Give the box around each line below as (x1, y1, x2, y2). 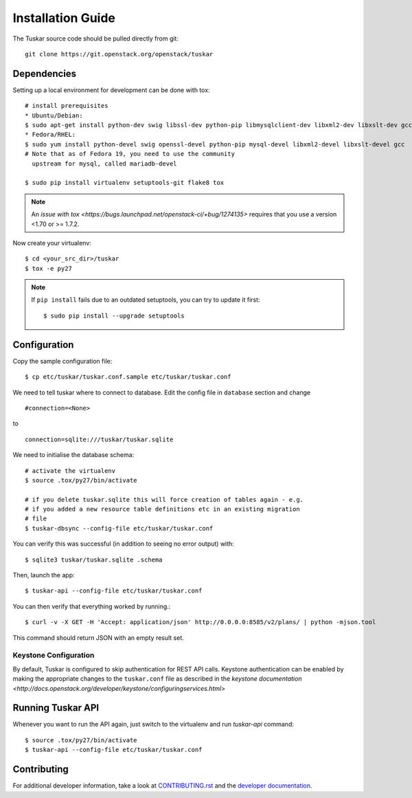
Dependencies (12, 67, 77, 79)
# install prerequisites (25, 102, 108, 110)
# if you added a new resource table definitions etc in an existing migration (25, 505, 300, 513)
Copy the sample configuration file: (12, 357, 113, 365)
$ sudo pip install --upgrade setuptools (43, 311, 185, 320)
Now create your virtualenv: (12, 239, 92, 247)
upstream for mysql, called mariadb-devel (32, 159, 178, 168)
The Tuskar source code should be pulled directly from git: (12, 34, 179, 43)
